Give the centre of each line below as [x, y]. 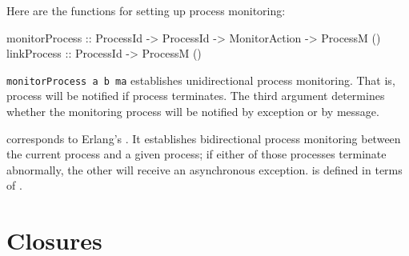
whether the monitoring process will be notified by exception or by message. [193, 112]
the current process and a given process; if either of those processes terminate [196, 154]
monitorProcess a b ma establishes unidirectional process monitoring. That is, [201, 80]
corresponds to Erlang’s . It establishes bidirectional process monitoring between [204, 138]
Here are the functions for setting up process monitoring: [146, 10]
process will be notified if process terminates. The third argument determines [196, 96]
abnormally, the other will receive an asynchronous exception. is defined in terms [204, 169]
